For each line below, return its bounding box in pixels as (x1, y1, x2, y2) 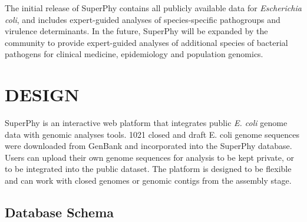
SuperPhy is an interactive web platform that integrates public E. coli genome (5, 117, 288, 129)
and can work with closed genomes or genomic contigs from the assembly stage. (5, 174, 292, 187)
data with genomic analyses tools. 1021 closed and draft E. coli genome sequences (5, 128, 299, 140)
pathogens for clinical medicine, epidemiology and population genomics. (5, 48, 263, 60)
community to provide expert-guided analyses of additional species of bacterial (5, 36, 288, 48)
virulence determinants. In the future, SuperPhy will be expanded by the (5, 25, 268, 37)
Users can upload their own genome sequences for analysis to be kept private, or (5, 151, 295, 163)
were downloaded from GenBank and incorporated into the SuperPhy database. (5, 140, 292, 152)
